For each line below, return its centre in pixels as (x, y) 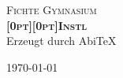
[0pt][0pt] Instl (47, 25)
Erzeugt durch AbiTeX (61, 41)
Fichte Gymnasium (52, 9)
